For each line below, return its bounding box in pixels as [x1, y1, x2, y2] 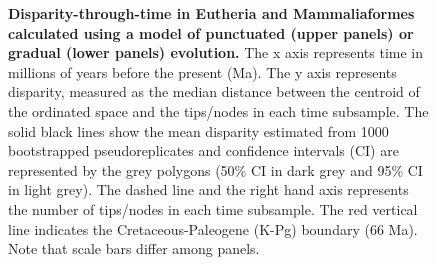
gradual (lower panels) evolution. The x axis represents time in [8, 42, 424, 63]
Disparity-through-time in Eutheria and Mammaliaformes [8, 3, 415, 23]
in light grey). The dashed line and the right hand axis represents [8, 179, 409, 200]
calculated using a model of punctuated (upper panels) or [8, 22, 414, 43]
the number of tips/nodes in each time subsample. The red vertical [8, 198, 418, 219]
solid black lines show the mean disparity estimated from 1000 [8, 120, 389, 141]
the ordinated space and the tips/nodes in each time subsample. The [8, 100, 429, 121]
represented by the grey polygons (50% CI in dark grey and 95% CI [8, 159, 423, 180]
